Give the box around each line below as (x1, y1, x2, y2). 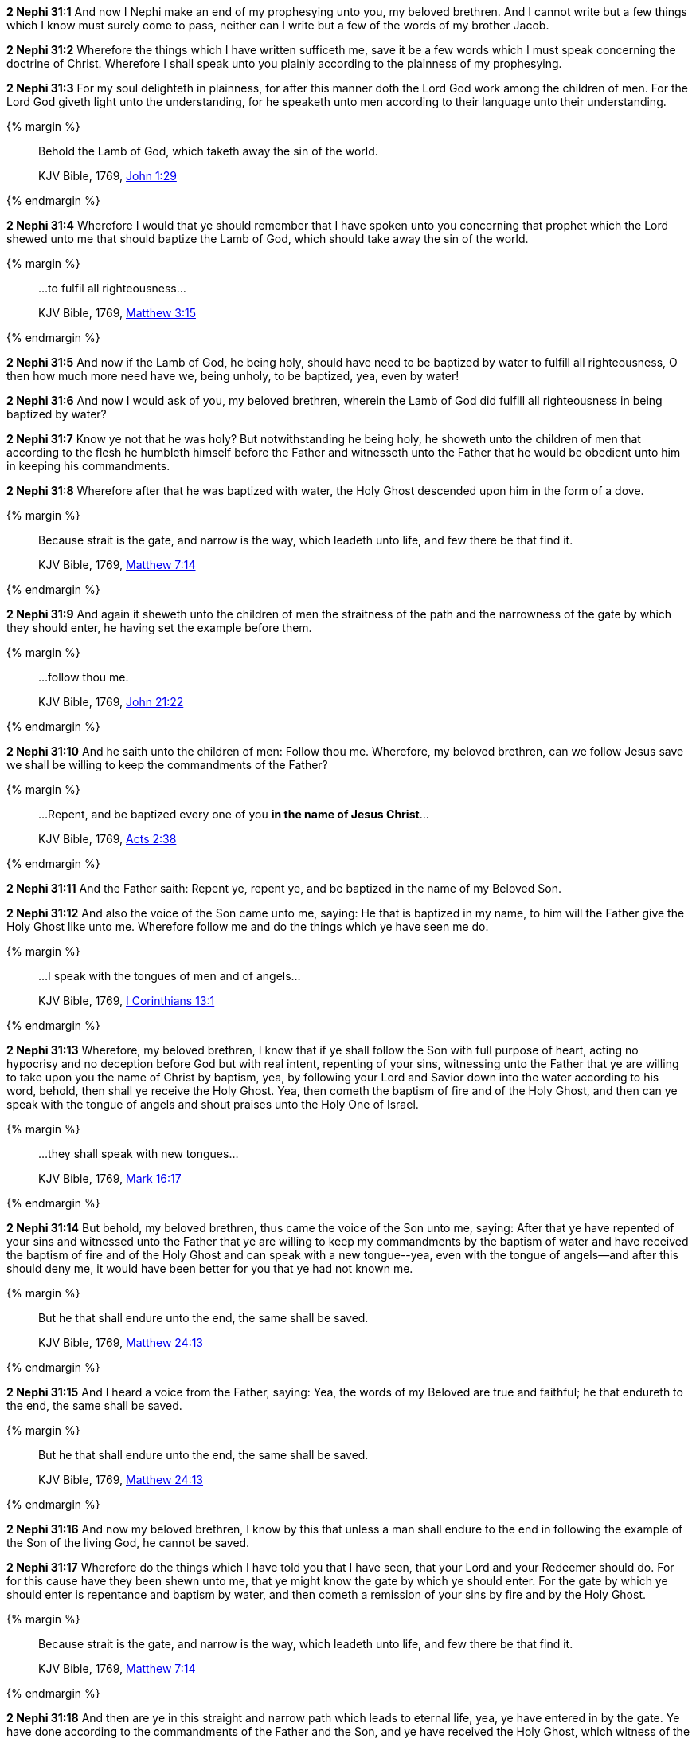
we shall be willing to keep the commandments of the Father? (6, 758, 328, 771)
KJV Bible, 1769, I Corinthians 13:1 (38, 994, 215, 1007)
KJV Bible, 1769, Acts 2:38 (38, 832, 177, 846)
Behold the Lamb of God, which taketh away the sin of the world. (38, 144, 378, 158)
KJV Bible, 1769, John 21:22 (38, 695, 184, 709)
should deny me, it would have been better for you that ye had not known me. (6, 1262, 413, 1275)
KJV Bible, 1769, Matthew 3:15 (38, 306, 196, 320)
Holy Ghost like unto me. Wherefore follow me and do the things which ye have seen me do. (6, 920, 489, 933)
